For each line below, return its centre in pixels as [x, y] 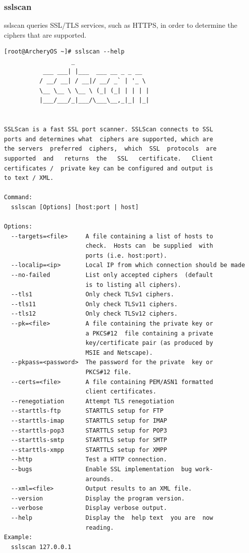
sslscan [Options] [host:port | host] [75, 207]
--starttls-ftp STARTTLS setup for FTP [87, 411]
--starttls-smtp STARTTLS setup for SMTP [89, 440]
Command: [18, 197]
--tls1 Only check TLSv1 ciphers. [93, 295]
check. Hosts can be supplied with [149, 246]
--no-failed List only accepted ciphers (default [112, 275]
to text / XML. [29, 178]
